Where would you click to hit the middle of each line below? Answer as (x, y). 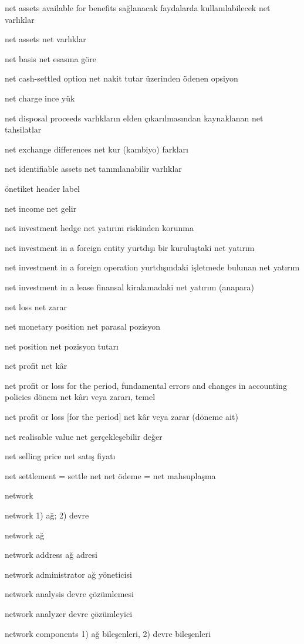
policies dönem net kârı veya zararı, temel (80, 397)
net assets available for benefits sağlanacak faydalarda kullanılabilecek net (138, 8)
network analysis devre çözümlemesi (69, 594)
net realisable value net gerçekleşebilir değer (84, 436)
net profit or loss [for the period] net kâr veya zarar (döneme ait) (121, 417)
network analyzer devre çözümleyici (69, 614)
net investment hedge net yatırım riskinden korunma (99, 228)
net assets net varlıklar (45, 39)
